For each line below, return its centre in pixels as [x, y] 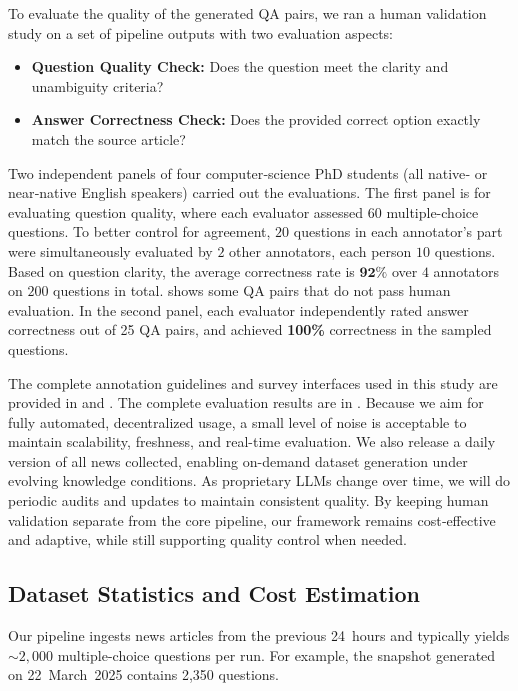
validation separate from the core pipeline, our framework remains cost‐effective [252, 519]
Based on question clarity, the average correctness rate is [181, 270]
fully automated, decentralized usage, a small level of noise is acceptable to [237, 421]
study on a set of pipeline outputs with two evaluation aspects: [200, 32]
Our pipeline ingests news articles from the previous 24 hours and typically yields [259, 635]
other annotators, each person [320, 250]
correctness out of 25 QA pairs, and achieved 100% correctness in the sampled [250, 329]
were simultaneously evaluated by [110, 250]
